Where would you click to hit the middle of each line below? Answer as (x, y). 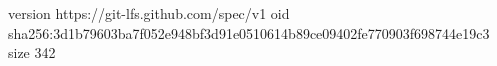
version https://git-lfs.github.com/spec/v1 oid (149, 13)
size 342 (32, 52)
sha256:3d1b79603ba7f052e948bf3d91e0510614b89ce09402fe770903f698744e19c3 (249, 32)
